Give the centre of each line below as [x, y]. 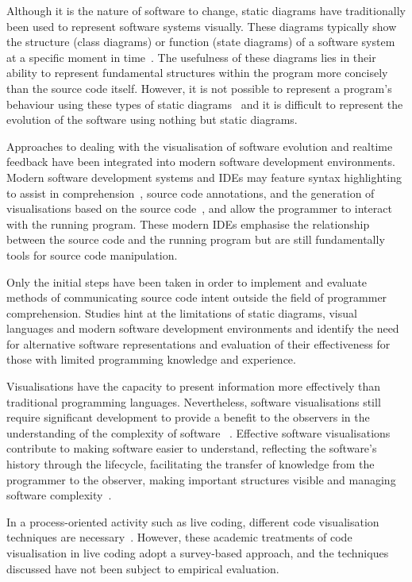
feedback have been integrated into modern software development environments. [201, 162]
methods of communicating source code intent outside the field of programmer [197, 297]
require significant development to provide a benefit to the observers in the [188, 417]
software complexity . [59, 495]
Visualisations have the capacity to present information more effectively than [193, 386]
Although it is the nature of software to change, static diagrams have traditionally [206, 10]
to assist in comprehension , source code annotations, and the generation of [191, 193]
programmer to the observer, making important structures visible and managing [201, 479]
